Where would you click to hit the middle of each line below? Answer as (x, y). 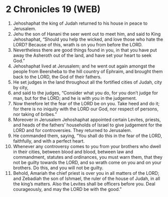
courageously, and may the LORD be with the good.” (67, 189)
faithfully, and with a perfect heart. (49, 141)
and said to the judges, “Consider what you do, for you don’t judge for (85, 93)
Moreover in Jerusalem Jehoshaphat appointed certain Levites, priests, (87, 119)
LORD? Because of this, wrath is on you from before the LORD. (78, 44)
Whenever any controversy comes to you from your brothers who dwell (87, 146)
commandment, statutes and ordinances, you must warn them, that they (88, 157)
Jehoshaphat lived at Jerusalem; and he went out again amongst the (84, 66)
